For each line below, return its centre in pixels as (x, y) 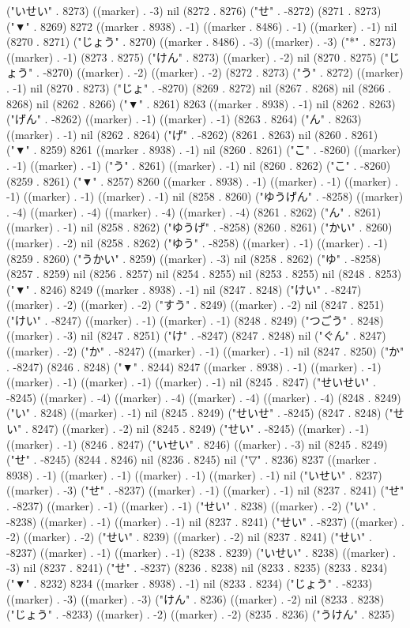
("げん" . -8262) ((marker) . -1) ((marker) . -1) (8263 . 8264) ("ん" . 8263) (184, 119)
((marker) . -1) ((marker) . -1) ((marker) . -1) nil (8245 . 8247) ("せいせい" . (192, 382)
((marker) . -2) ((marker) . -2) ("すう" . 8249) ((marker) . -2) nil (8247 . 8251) (196, 305)
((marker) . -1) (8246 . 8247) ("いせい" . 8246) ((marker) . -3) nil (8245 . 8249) (197, 444)
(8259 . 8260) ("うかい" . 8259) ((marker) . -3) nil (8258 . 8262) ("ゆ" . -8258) (194, 258)
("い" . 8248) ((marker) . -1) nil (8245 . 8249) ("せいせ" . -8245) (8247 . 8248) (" (200, 413)
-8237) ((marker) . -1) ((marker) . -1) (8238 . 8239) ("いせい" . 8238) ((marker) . (201, 552)
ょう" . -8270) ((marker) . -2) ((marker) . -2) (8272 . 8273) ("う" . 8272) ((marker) (205, 72)
